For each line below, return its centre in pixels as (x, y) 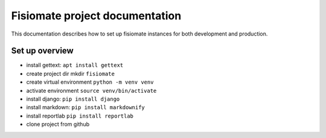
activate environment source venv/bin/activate (91, 90)
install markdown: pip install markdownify (85, 107)
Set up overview (42, 51)
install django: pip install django (73, 99)
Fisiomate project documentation (96, 16)
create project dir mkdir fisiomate (70, 74)
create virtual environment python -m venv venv (90, 82)
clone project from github (58, 124)
